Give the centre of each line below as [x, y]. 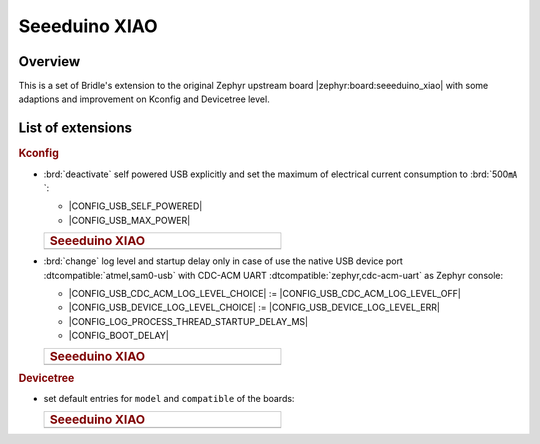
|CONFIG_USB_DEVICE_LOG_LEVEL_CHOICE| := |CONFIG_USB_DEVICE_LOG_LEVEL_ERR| [254, 307]
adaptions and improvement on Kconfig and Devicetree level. [144, 99]
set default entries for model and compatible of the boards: [169, 399]
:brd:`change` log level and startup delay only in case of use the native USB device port [223, 261]
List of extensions [75, 128]
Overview [49, 61]
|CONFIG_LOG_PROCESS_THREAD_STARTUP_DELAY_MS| [188, 321]
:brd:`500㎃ [494, 174]
